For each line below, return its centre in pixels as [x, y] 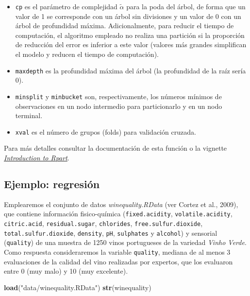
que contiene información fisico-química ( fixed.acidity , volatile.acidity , [118, 214]
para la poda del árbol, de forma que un [186, 6]
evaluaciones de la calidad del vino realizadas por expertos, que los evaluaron [118, 261]
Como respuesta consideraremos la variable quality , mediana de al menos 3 [117, 252]
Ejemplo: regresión [52, 183]
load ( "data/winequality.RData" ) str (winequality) [78, 287]
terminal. [29, 115]
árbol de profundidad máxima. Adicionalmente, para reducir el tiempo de [125, 26]
